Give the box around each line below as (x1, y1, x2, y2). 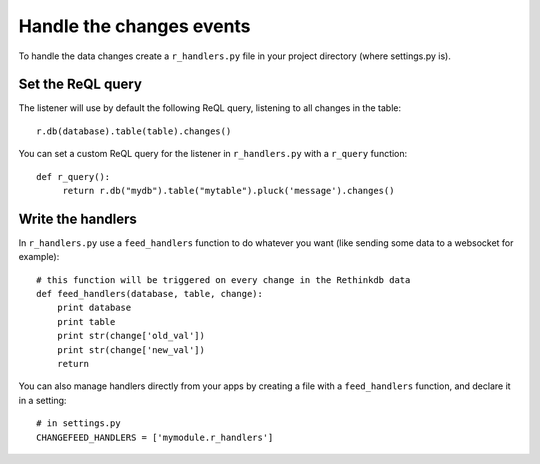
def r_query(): (36, 171, 111, 182)
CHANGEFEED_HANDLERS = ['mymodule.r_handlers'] (36, 431, 274, 443)
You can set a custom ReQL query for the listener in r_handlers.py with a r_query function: (18, 148, 408, 160)
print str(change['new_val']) (56, 344, 205, 355)
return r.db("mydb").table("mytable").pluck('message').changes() (62, 185, 395, 197)
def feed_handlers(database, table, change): (36, 288, 264, 300)
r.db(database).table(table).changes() (36, 125, 232, 137)
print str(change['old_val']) (56, 330, 205, 342)
